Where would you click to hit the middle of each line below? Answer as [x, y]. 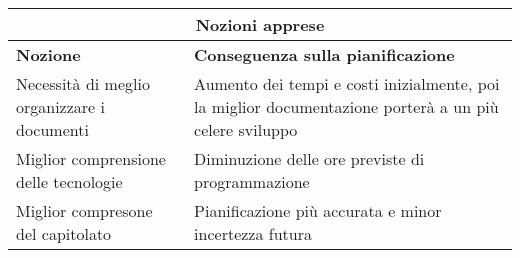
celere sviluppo [246, 129]
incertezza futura [253, 233]
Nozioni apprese [260, 24]
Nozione [48, 54]
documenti [52, 129]
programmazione [252, 181]
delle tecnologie [69, 181]
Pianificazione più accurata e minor [318, 210]
